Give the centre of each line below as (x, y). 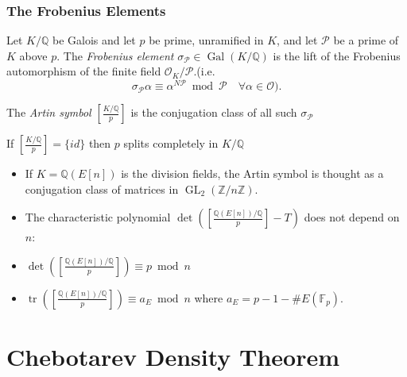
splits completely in (171, 143)
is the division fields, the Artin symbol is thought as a (252, 173)
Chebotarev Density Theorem (173, 357)
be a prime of (366, 40)
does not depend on (352, 217)
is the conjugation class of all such (214, 112)
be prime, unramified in (206, 40)
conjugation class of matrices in (102, 188)
